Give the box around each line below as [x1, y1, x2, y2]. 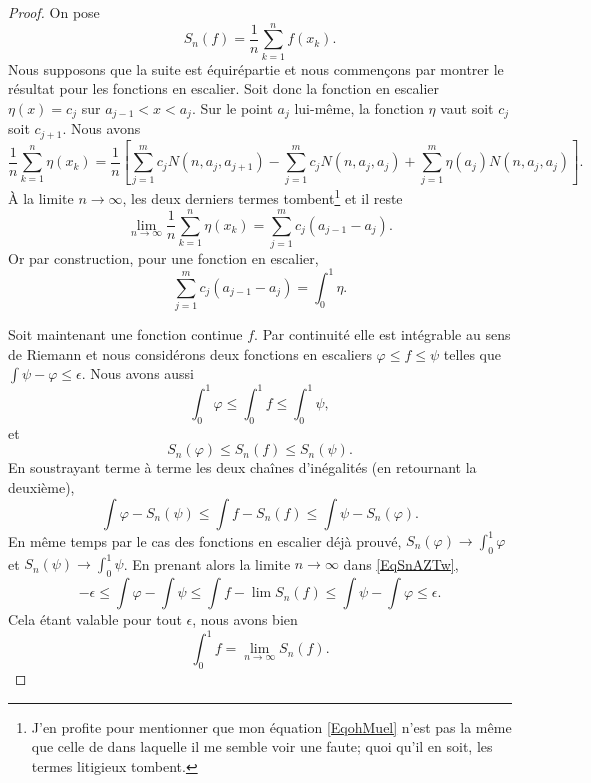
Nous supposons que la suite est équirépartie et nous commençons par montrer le [8, 58, 504, 79]
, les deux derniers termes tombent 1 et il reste [122, 185, 403, 209]
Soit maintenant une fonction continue [8, 324, 243, 345]
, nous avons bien [192, 609, 298, 630]
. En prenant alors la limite [123, 553, 291, 574]
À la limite [8, 188, 74, 209]
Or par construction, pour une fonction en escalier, [8, 247, 319, 268]
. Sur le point [191, 97, 273, 118]
